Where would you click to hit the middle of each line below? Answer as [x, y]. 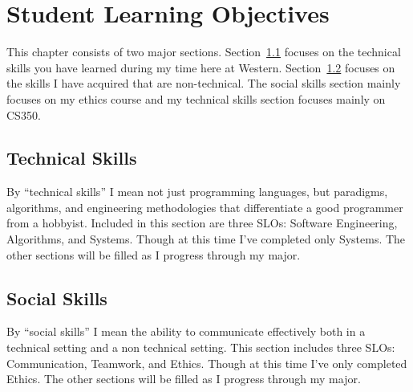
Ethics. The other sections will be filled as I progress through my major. [184, 379]
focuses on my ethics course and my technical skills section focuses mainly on [196, 98]
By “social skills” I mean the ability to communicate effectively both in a [186, 331]
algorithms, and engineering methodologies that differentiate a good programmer [205, 207]
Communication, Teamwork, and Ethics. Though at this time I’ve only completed [207, 363]
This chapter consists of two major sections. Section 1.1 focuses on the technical [204, 52]
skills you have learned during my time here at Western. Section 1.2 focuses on [201, 67]
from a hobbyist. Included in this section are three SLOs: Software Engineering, [202, 223]
